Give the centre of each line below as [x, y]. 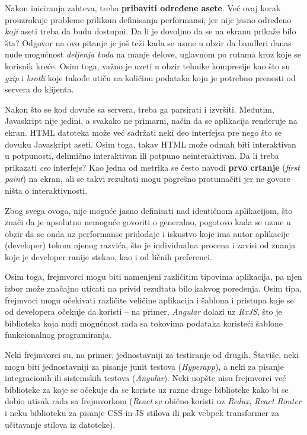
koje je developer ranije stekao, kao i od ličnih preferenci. [108, 256]
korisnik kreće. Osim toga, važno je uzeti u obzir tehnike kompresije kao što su [148, 65]
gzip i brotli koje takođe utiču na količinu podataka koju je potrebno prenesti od [150, 77]
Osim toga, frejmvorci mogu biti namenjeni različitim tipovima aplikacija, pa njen [153, 276]
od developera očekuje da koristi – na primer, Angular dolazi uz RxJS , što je [143, 311]
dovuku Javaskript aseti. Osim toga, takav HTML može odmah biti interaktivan [151, 144]
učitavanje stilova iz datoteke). [60, 424]
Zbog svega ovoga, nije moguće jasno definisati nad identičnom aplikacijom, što [149, 210]
